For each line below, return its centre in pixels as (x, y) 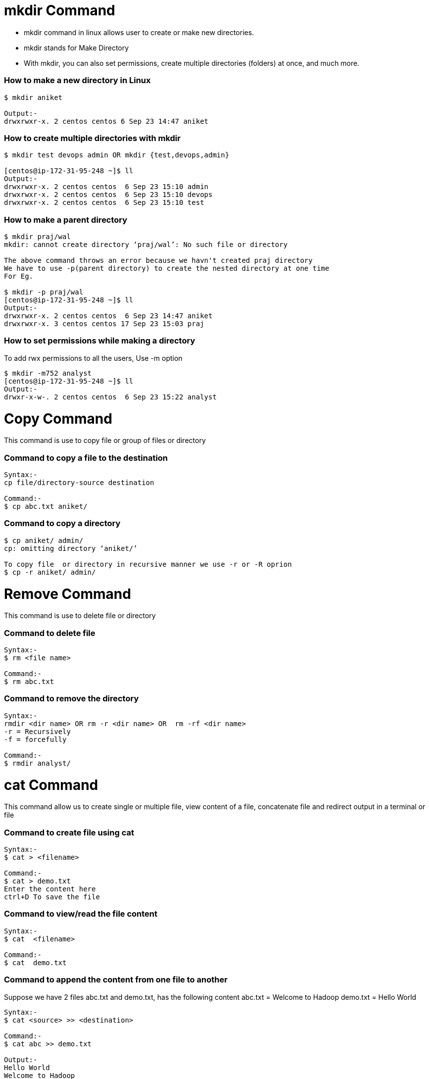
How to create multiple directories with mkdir (92, 138)
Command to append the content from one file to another (116, 980)
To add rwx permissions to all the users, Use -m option (93, 358)
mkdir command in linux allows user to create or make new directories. (139, 32)
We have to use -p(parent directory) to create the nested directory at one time (167, 268)
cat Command (51, 785)
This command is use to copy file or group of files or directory (105, 441)
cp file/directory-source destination (79, 483)
